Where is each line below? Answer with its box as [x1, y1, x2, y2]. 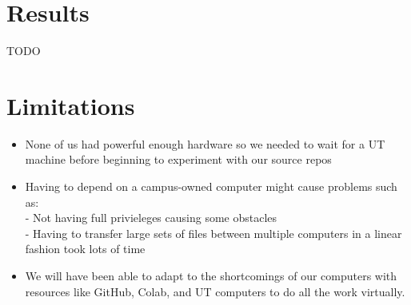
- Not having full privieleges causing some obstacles [25, 209, 277, 226]
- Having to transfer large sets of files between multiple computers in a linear [25, 224, 402, 241]
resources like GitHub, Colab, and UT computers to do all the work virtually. [25, 283, 405, 299]
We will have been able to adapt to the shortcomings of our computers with [25, 267, 397, 283]
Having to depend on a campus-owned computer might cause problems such [25, 178, 397, 195]
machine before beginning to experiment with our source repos [25, 151, 332, 168]
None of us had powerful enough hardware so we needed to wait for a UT [25, 135, 385, 152]
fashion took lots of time [25, 240, 146, 257]
